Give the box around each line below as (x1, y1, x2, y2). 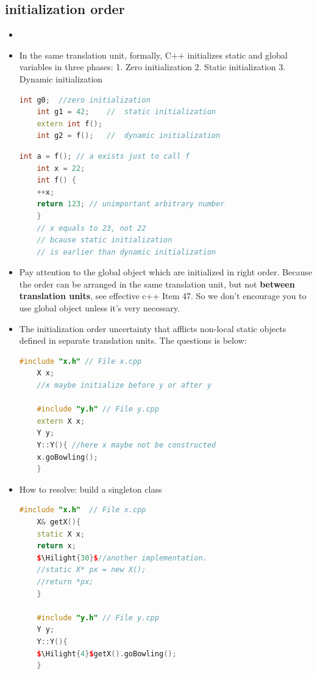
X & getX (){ (37, 517, 81, 526)
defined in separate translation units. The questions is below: (19, 334, 247, 347)
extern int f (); (37, 119, 102, 128)
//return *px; (37, 577, 94, 586)
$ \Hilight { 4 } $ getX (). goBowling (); (37, 649, 177, 658)
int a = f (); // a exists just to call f (19, 151, 190, 161)
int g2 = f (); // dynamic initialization (37, 131, 221, 140)
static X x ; (37, 529, 85, 538)
